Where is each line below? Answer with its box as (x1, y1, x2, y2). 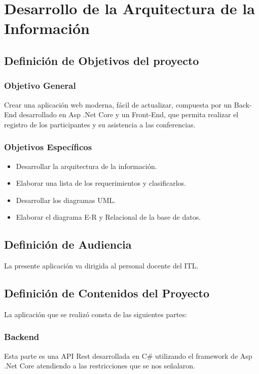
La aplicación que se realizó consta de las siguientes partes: (4, 309, 187, 319)
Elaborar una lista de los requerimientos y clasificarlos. (16, 178, 187, 188)
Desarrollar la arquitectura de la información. (16, 160, 157, 171)
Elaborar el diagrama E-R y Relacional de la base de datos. (16, 212, 201, 222)
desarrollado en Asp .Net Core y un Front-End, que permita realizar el (19, 109, 239, 120)
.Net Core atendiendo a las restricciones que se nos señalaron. (4, 360, 196, 371)
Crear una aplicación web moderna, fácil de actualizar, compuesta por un (4, 99, 232, 110)
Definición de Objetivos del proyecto (4, 52, 199, 68)
